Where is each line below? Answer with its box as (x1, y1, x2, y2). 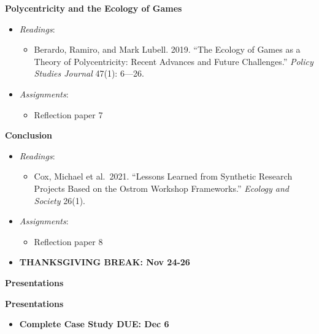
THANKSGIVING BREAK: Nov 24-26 (19, 256, 190, 268)
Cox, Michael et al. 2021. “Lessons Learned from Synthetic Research (34, 170, 293, 183)
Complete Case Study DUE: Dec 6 (19, 317, 169, 330)
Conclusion (5, 129, 53, 142)
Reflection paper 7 (34, 108, 103, 121)
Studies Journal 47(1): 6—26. (34, 67, 144, 80)
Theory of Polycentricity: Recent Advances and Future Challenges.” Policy (34, 55, 313, 67)
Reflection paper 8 (34, 235, 103, 248)
